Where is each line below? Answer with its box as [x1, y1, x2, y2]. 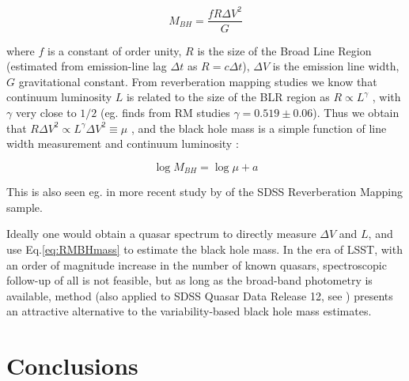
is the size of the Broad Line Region [197, 42, 372, 58]
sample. [6, 198, 43, 215]
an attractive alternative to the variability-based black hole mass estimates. [6, 303, 372, 319]
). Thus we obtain [312, 104, 400, 120]
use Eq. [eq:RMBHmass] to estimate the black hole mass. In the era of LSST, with [6, 240, 403, 257]
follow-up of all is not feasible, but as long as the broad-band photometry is [6, 272, 373, 289]
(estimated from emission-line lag [6, 58, 167, 74]
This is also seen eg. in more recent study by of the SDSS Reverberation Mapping [6, 183, 403, 200]
